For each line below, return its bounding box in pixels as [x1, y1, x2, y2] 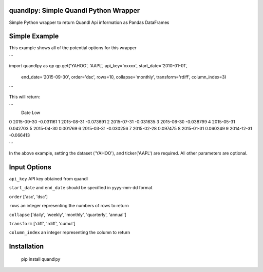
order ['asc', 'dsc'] [9, 194, 48, 199]
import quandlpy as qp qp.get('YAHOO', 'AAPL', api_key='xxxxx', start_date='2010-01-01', [9, 63, 188, 69]
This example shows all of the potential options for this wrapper [9, 45, 137, 51]
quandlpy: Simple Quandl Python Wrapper [9, 6, 140, 15]
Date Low [21, 110, 41, 116]
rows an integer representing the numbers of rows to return [9, 203, 129, 209]
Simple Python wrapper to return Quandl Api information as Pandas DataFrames [9, 19, 169, 25]
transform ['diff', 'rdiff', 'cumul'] [9, 220, 75, 226]
